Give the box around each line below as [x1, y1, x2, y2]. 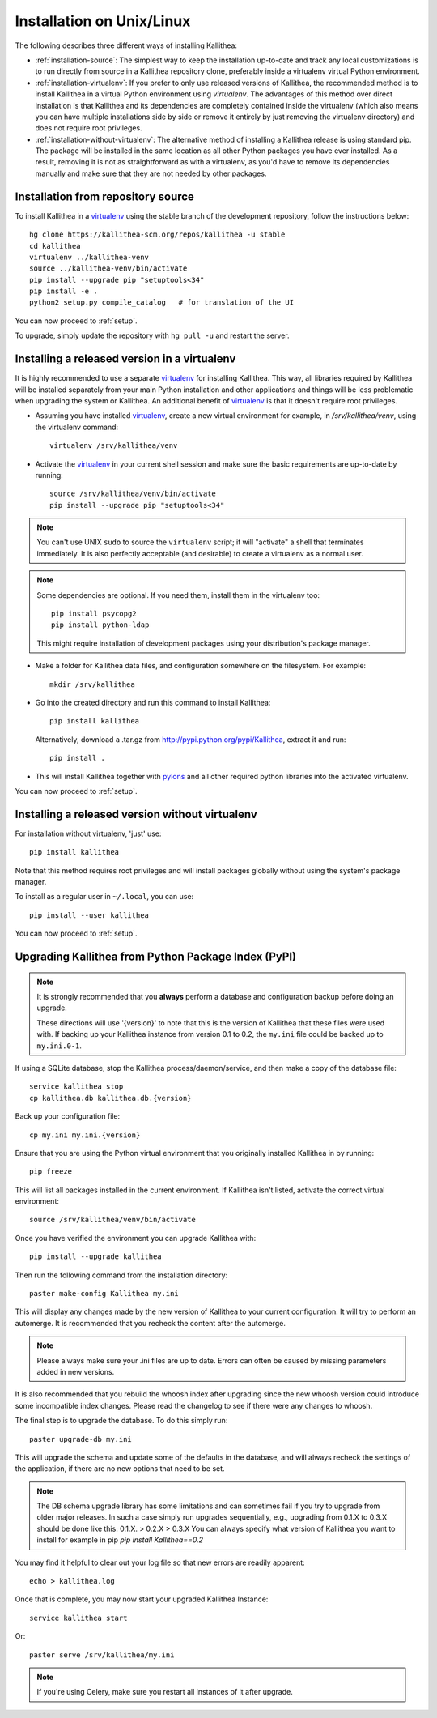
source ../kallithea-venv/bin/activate [29, 264, 188, 273]
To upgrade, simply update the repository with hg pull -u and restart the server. [15, 330, 291, 340]
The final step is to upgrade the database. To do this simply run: [15, 1416, 228, 1426]
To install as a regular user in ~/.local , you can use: [15, 892, 194, 902]
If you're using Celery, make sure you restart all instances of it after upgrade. [36, 1687, 293, 1697]
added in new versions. [36, 1366, 115, 1376]
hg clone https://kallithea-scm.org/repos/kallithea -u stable [29, 230, 286, 239]
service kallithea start [29, 1613, 128, 1622]
